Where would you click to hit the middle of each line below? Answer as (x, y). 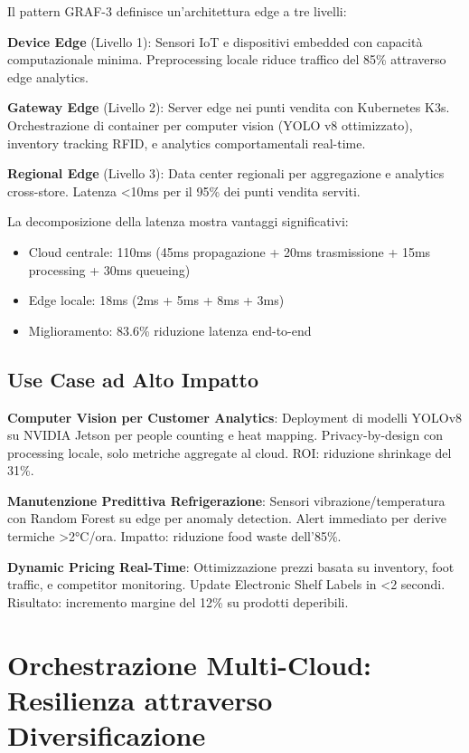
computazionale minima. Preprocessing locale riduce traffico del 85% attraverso (227, 59)
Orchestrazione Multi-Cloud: (189, 664)
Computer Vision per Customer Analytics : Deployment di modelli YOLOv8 (235, 417)
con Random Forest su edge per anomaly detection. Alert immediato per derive (227, 518)
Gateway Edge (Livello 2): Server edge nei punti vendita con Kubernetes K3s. (229, 107)
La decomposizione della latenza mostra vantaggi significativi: (178, 221)
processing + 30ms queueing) (109, 269)
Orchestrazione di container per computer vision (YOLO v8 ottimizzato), (210, 124)
